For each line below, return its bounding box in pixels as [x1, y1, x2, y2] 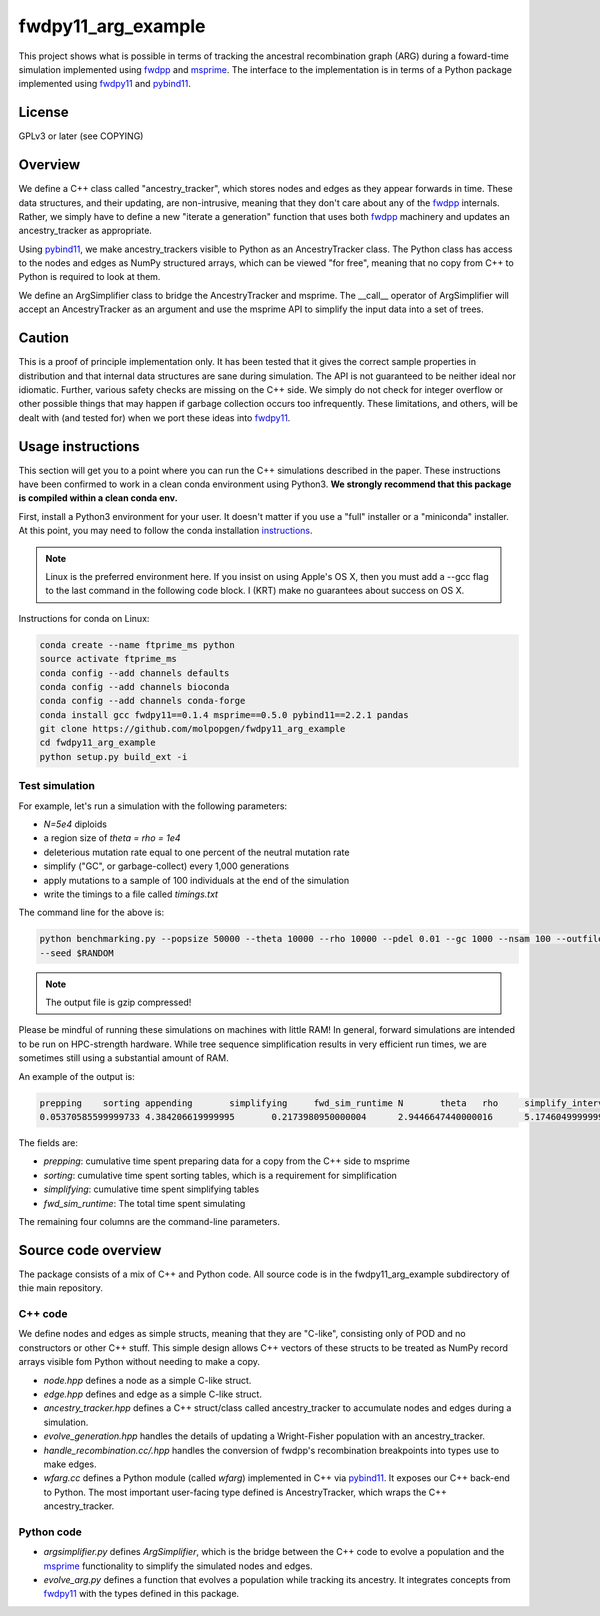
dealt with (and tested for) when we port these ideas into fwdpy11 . [18, 411, 291, 424]
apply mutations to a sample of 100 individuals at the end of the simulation [43, 874, 350, 886]
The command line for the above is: [18, 906, 165, 919]
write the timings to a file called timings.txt [43, 888, 219, 900]
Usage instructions [18, 438, 140, 455]
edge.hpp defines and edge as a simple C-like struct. [43, 1388, 262, 1400]
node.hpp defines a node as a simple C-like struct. [43, 1374, 252, 1386]
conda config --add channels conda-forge [39, 695, 246, 707]
